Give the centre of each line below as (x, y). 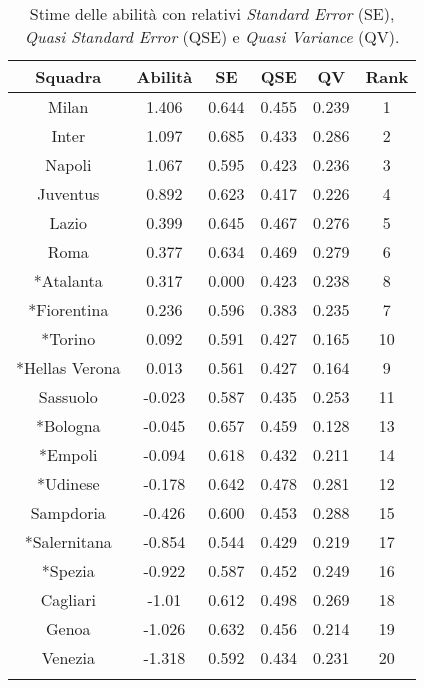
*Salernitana (68, 541)
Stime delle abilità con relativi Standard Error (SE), (212, 13)
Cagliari (68, 599)
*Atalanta (68, 280)
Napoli (68, 164)
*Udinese (68, 483)
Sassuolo (68, 396)
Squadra (68, 76)
